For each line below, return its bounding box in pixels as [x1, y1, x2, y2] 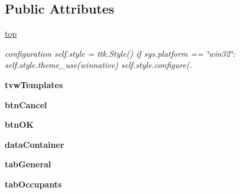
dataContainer [5, 138, 64, 150]
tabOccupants [5, 177, 62, 190]
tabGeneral [5, 158, 51, 170]
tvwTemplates [5, 78, 63, 90]
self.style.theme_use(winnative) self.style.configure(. [5, 59, 192, 71]
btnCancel [5, 98, 47, 111]
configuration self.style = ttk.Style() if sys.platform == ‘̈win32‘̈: [5, 47, 235, 59]
